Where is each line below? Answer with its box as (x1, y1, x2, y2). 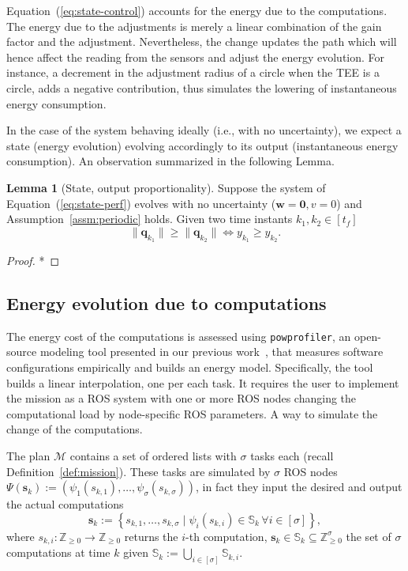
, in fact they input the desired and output (196, 478, 402, 495)
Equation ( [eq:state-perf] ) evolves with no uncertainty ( (6, 195, 276, 211)
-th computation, (185, 528, 268, 544)
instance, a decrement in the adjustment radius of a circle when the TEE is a (6, 64, 380, 81)
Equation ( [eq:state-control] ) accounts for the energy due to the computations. (6, 2, 387, 18)
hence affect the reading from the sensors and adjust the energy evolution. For (6, 48, 385, 65)
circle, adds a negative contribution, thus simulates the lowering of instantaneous (6, 79, 397, 96)
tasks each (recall (250, 447, 334, 463)
